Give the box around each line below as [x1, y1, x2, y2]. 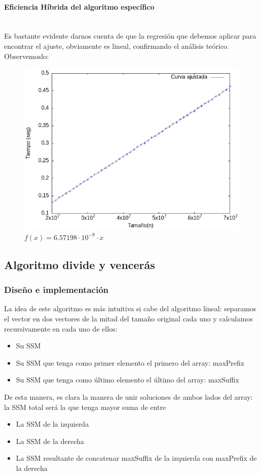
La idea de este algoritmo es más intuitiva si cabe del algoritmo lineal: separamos [4, 303, 256, 314]
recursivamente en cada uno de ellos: [4, 323, 118, 334]
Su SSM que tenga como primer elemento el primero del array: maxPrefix [16, 357, 245, 368]
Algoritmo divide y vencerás [4, 256, 155, 272]
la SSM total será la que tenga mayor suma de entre [4, 401, 166, 412]
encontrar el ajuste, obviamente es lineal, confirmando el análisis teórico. [4, 40, 229, 51]
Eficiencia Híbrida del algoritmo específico [4, 1, 155, 12]
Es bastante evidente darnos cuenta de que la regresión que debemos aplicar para [4, 31, 256, 41]
